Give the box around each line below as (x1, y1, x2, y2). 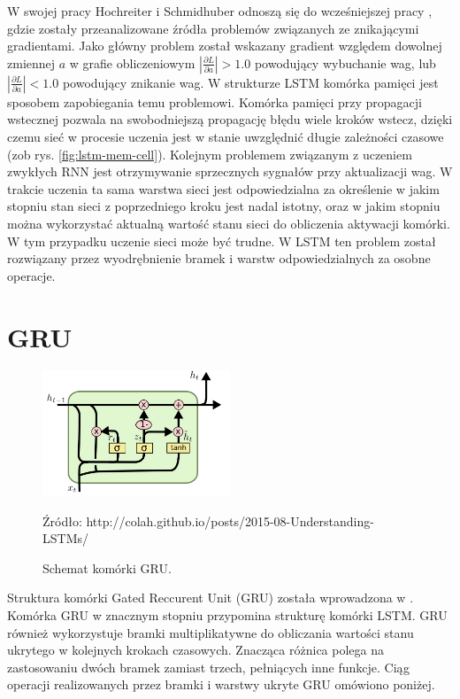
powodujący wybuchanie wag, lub (254, 53, 436, 72)
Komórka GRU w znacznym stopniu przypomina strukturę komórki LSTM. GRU (7, 605, 448, 624)
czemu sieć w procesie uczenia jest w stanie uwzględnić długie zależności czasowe (7, 127, 444, 145)
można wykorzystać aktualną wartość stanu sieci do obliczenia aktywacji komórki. (7, 214, 450, 232)
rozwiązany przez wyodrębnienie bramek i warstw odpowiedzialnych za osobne (7, 249, 431, 268)
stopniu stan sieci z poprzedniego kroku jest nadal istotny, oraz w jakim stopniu (7, 197, 441, 215)
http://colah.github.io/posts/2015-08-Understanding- (86, 511, 374, 530)
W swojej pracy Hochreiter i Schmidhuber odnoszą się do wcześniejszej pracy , (7, 2, 433, 19)
